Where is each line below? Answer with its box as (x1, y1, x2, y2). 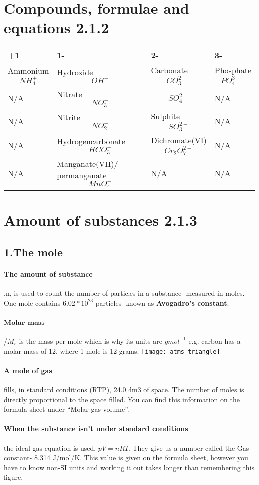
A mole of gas (4, 365, 52, 375)
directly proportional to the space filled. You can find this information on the (4, 394, 240, 404)
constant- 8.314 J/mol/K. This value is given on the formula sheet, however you (4, 452, 248, 463)
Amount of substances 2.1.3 (4, 210, 197, 230)
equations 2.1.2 (4, 17, 109, 38)
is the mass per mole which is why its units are (19, 335, 162, 346)
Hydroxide (57, 66, 93, 78)
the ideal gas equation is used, (4, 442, 96, 453)
